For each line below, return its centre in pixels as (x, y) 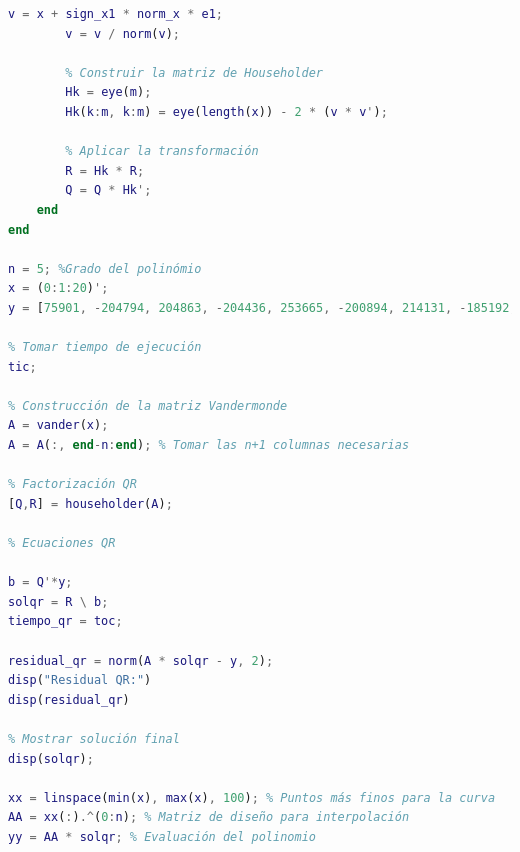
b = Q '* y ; (40, 582)
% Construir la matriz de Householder (194, 72)
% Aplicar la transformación (162, 151)
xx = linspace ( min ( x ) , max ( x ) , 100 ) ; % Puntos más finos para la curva (252, 797)
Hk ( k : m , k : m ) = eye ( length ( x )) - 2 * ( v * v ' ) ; (226, 111)
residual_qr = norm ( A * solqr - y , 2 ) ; (141, 660)
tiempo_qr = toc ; (65, 621)
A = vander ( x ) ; (58, 425)
